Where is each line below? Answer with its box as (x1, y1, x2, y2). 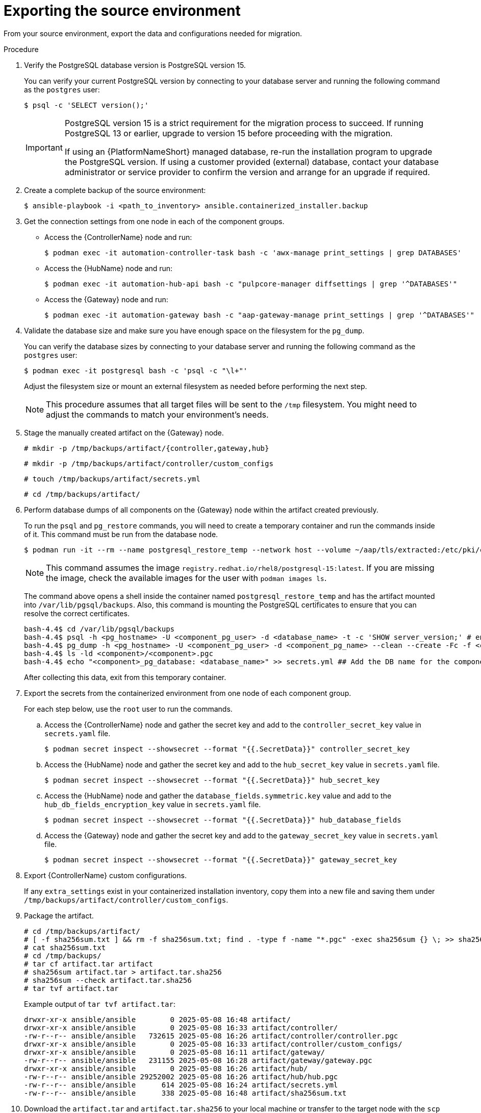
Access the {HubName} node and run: (44, 263, 173, 273)
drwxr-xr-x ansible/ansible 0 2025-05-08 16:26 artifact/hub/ (24, 1064, 308, 1073)
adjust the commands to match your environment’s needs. (46, 409, 269, 420)
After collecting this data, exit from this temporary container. (24, 672, 226, 682)
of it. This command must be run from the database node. (24, 529, 218, 539)
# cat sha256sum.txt (24, 943, 106, 952)
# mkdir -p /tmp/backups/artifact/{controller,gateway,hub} (24, 444, 269, 452)
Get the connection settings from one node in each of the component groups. (24, 216, 285, 226)
